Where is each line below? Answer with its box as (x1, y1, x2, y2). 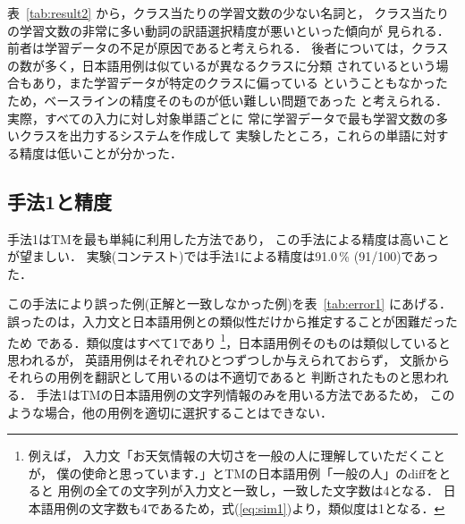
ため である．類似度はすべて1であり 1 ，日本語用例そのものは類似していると (7, 330, 451, 351)
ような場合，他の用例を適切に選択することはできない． (7, 402, 333, 421)
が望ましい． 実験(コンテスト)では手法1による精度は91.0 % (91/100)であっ (7, 247, 439, 266)
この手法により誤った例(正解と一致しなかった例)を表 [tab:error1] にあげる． (7, 294, 452, 313)
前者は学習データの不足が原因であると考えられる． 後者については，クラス (7, 38, 449, 57)
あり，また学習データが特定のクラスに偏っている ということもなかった (31, 73, 448, 92)
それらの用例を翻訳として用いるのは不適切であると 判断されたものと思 (7, 368, 425, 386)
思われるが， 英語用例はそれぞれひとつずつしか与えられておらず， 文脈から (7, 350, 450, 368)
